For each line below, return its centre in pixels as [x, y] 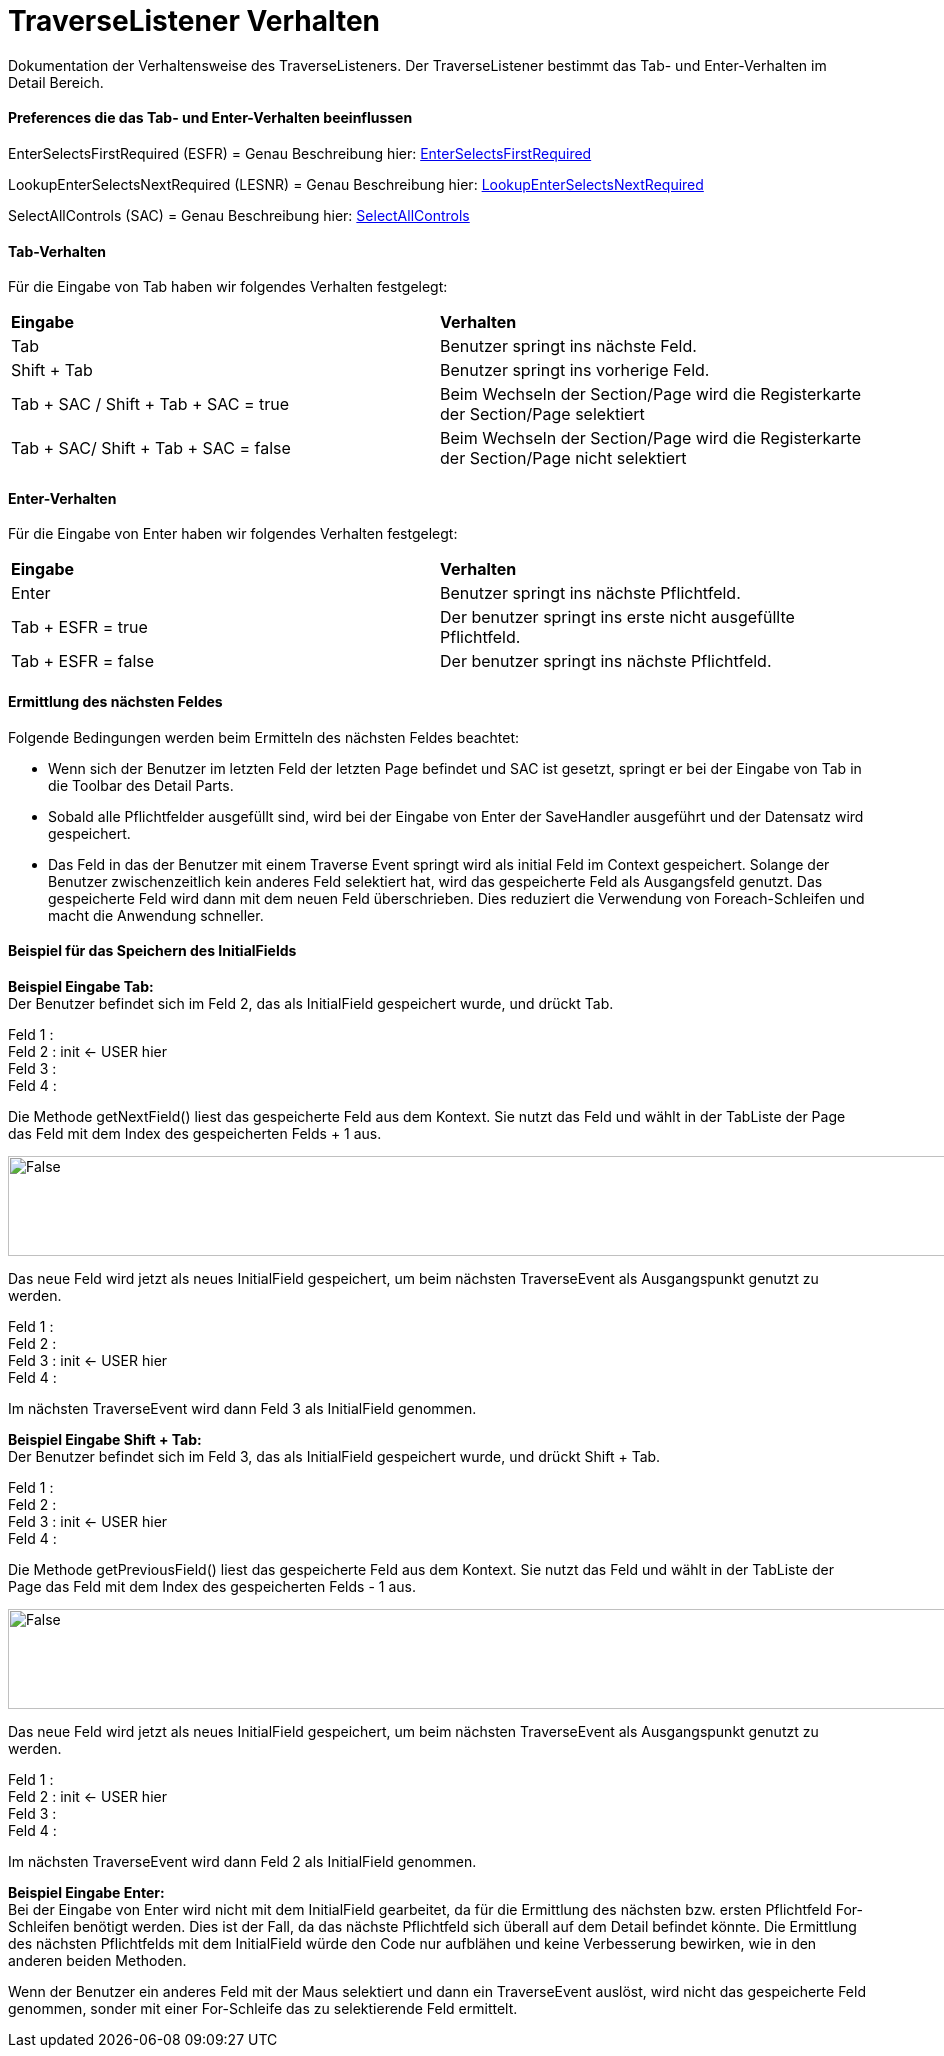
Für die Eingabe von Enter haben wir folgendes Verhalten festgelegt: [233, 534]
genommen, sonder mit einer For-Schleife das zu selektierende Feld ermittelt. [263, 2008]
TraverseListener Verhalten [194, 21]
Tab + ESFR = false [83, 661]
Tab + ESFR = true [79, 627]
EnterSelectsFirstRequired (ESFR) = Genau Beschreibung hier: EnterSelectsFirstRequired [300, 153]
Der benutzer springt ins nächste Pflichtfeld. [606, 661]
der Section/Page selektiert [542, 414]
